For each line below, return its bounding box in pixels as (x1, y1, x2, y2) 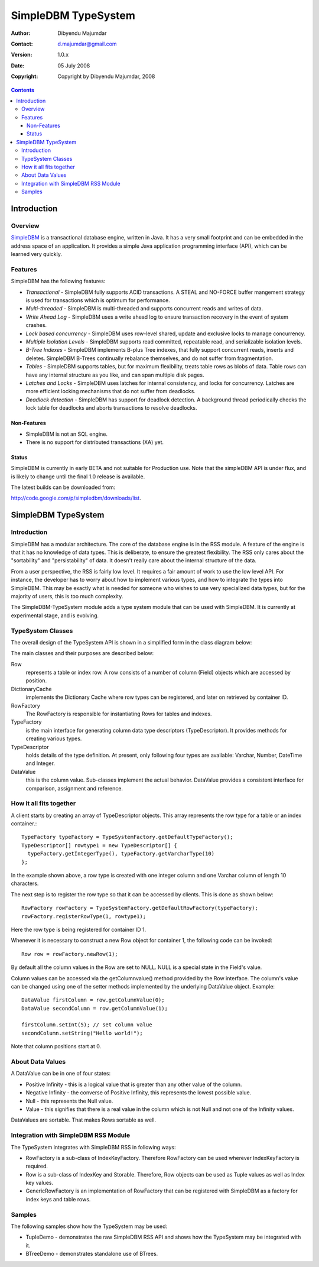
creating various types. (25, 735, 82, 742)
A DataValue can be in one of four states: (11, 1070, 111, 1077)
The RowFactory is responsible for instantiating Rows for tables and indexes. (25, 710, 212, 718)
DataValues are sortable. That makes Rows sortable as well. (11, 1116, 157, 1123)
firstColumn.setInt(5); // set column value (21, 1022, 153, 1028)
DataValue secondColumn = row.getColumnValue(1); (21, 1005, 168, 1012)
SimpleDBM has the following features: (11, 278, 106, 285)
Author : (11, 30, 31, 37)
